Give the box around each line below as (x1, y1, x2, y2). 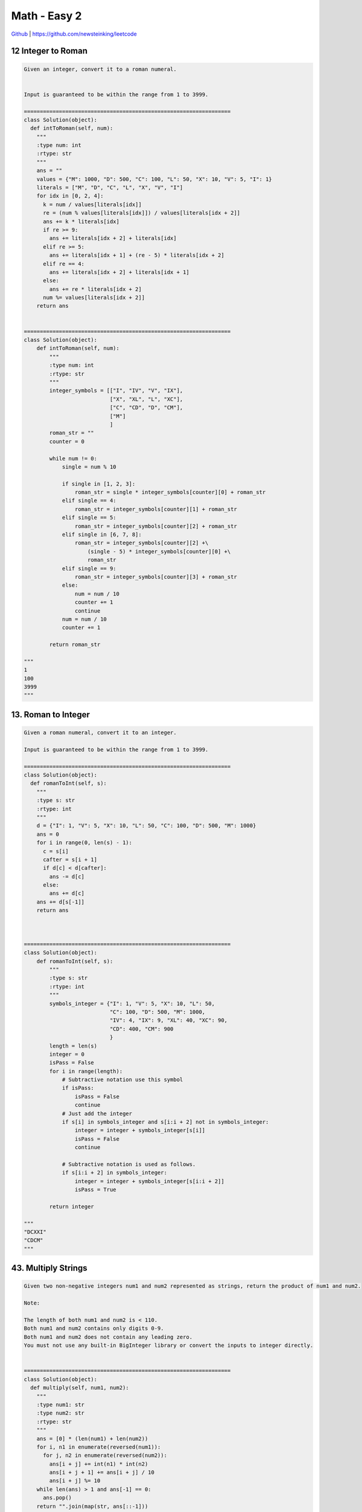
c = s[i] (43, 847, 69, 855)
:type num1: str (36, 1401, 84, 1408)
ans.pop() (43, 1494, 72, 1501)
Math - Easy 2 (11, 9, 82, 22)
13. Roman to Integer (11, 709, 90, 720)
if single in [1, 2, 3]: (62, 480, 136, 487)
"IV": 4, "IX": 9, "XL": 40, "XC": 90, (109, 1017, 228, 1024)
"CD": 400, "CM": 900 (109, 1025, 174, 1032)
